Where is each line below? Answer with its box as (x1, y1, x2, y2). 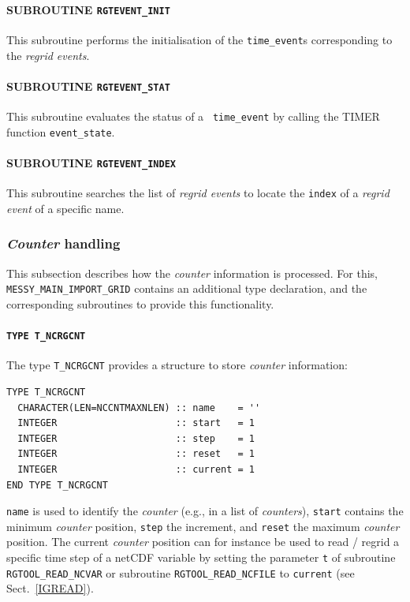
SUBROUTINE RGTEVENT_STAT (6, 77, 170, 94)
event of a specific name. (6, 200, 125, 216)
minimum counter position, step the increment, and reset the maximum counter (6, 518, 400, 534)
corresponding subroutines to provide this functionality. (6, 295, 274, 312)
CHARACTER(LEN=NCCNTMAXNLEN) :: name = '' (17, 402, 261, 413)
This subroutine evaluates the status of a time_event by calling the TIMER (6, 107, 380, 124)
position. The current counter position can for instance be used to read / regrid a (6, 533, 400, 550)
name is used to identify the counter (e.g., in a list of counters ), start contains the (6, 503, 404, 519)
